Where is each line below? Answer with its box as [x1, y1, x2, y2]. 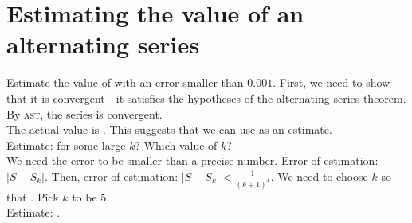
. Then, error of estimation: [45, 167, 179, 184]
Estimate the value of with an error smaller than [6, 74, 244, 91]
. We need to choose [270, 167, 368, 184]
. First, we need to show [273, 74, 390, 91]
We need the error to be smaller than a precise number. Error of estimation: [6, 152, 379, 169]
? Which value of [135, 136, 218, 153]
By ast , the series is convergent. [6, 105, 163, 122]
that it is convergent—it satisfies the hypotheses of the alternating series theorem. [6, 89, 406, 106]
